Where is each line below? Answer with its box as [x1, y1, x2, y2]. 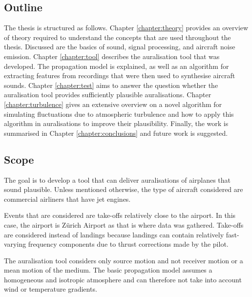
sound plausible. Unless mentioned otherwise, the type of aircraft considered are [4, 184, 243, 194]
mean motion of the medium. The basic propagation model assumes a [4, 265, 212, 275]
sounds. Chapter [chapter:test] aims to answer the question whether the [4, 80, 218, 90]
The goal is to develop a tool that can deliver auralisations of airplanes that [4, 174, 231, 185]
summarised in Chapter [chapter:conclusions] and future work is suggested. [4, 127, 228, 138]
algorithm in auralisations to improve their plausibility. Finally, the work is [4, 118, 229, 128]
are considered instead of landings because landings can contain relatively [4, 229, 224, 239]
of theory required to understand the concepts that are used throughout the [4, 32, 231, 42]
